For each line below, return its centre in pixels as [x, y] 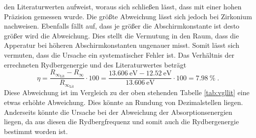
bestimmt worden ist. [36, 131]
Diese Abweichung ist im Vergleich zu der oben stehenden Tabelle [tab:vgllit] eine [127, 92]
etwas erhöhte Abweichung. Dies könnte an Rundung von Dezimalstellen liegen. [124, 102]
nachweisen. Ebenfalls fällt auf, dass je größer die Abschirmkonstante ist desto [122, 26]
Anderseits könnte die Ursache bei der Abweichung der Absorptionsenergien [118, 112]
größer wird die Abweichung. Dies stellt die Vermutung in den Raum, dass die [122, 35]
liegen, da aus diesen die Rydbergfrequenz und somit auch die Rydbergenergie [122, 121]
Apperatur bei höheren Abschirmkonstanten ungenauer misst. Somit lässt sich [122, 45]
